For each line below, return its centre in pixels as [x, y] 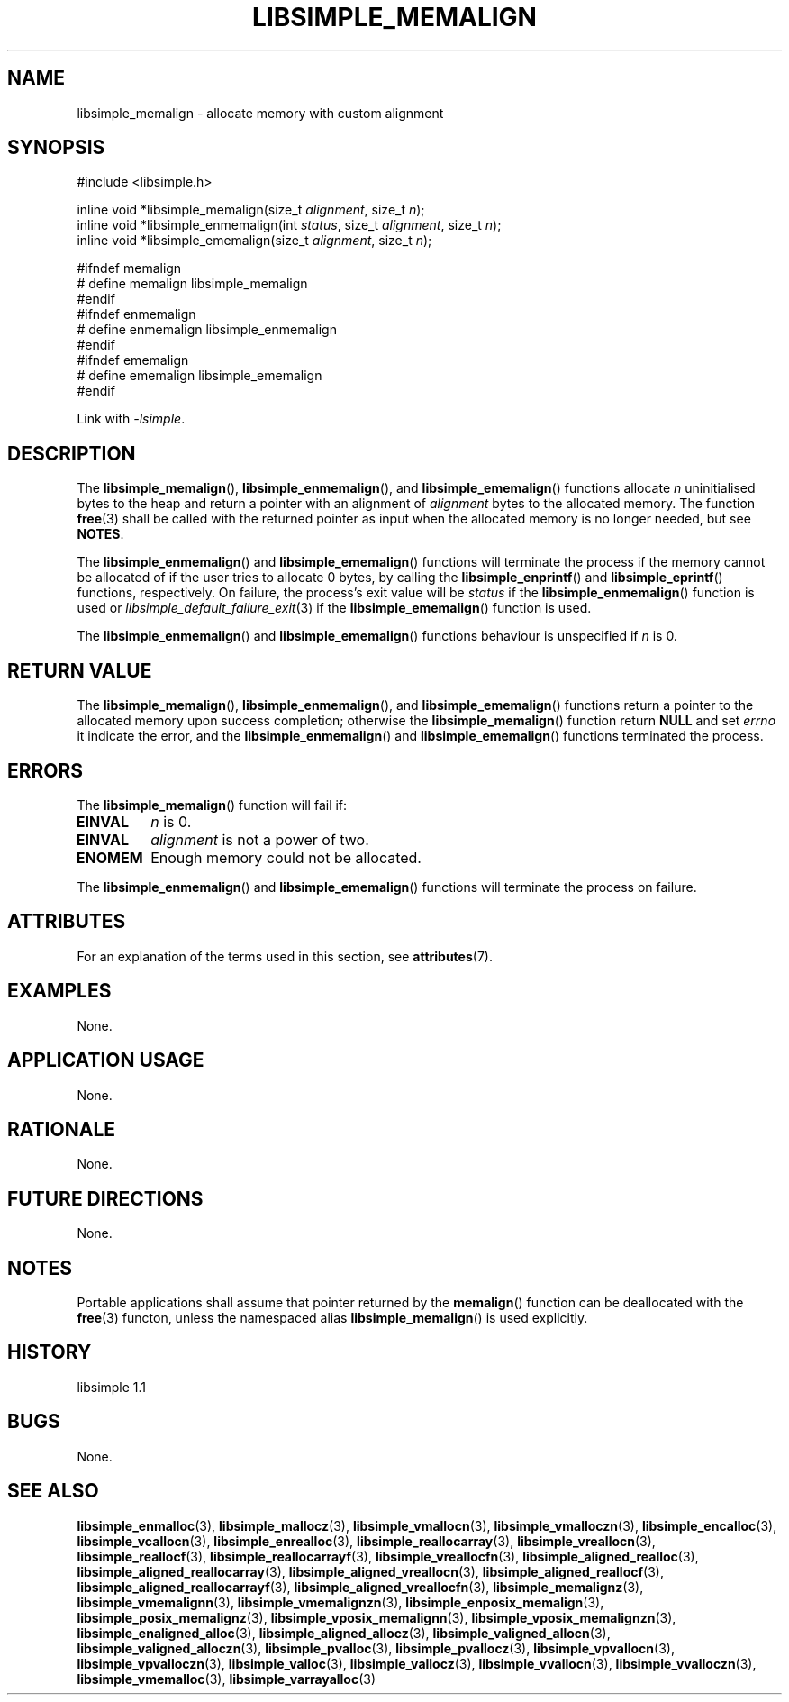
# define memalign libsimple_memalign [192, 284]
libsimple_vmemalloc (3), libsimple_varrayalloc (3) [227, 1679]
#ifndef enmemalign [136, 314]
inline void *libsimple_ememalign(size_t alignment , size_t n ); [254, 241]
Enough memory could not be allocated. [286, 857]
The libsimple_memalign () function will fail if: [212, 805]
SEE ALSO [53, 1491]
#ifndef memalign [129, 268]
